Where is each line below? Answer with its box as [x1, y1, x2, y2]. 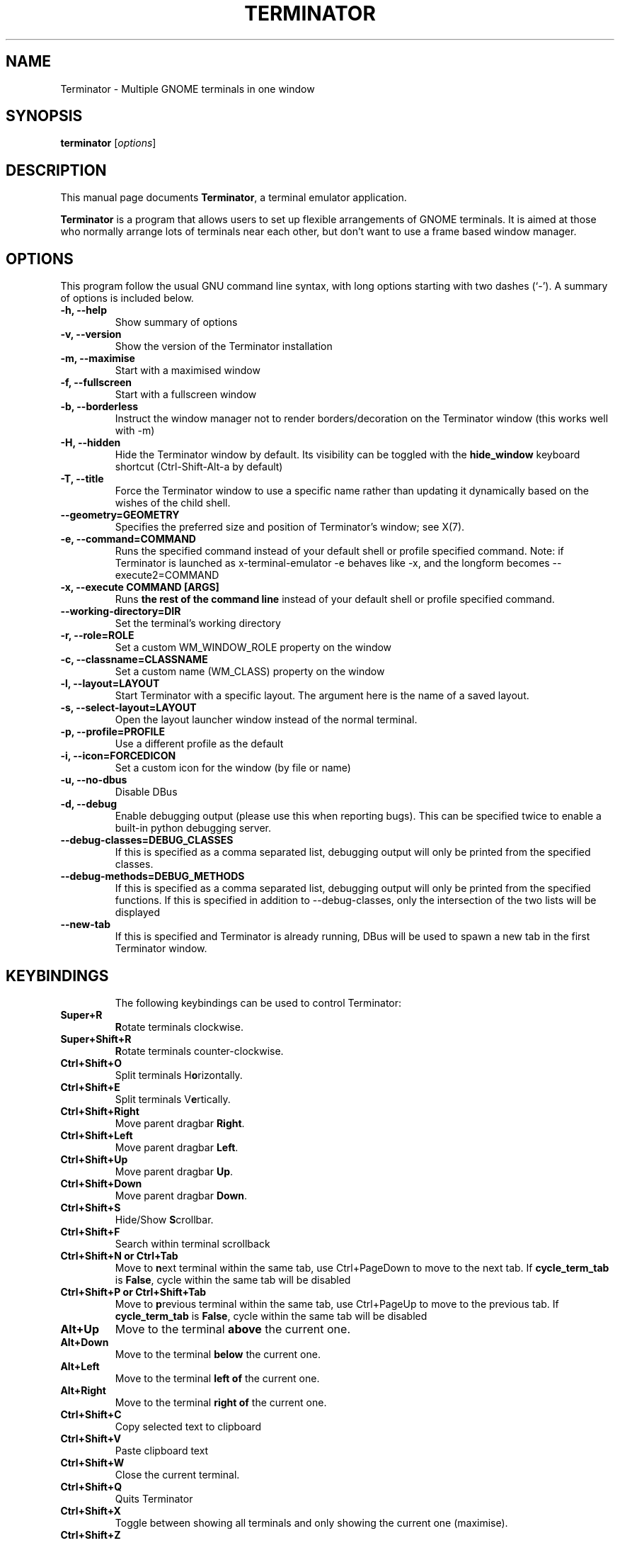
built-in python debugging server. [115, 822, 271, 835]
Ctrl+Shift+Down [60, 1177, 142, 1189]
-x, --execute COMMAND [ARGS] [60, 581, 219, 594]
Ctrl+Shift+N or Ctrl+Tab [60, 1249, 178, 1262]
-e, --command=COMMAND [60, 533, 196, 546]
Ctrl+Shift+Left [60, 1129, 133, 1141]
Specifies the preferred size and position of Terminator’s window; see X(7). [115, 521, 465, 533]
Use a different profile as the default [115, 737, 284, 750]
